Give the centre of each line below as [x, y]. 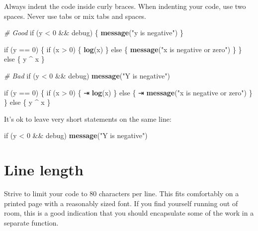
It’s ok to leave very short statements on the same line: [88, 118]
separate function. [31, 222]
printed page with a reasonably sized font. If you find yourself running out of [121, 203]
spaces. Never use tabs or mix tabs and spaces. [75, 16]
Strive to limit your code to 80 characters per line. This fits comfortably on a [122, 193]
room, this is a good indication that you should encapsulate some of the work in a [129, 213]
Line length [44, 170]
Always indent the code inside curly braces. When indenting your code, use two [125, 6]
